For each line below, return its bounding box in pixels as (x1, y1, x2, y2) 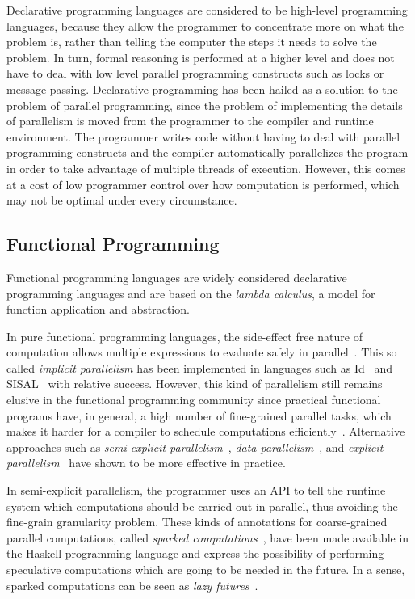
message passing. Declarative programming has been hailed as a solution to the (6, 80, 398, 97)
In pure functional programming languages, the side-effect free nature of (6, 327, 363, 344)
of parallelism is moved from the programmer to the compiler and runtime (6, 112, 374, 129)
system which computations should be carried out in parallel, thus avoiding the (6, 497, 398, 514)
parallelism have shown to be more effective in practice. (6, 454, 286, 471)
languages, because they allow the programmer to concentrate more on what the (6, 17, 404, 34)
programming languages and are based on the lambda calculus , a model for (6, 285, 375, 302)
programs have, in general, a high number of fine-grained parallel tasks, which (6, 407, 392, 424)
